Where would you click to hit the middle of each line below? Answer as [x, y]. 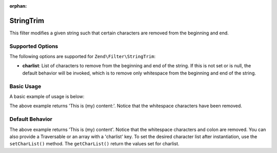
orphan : [18, 6]
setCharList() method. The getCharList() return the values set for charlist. [94, 144]
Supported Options [34, 46]
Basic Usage [25, 86]
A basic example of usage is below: [47, 96]
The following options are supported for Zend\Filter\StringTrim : [83, 56]
